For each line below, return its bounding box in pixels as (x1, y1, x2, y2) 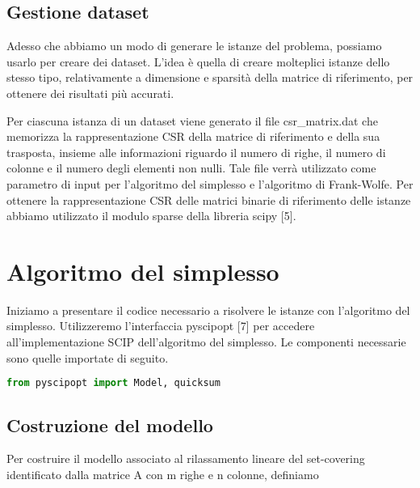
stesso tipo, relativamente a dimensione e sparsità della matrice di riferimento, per (6, 69, 414, 86)
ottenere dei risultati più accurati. (6, 84, 174, 101)
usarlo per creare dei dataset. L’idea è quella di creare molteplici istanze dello (6, 53, 390, 70)
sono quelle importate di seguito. (6, 349, 169, 366)
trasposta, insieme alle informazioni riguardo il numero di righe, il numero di (6, 143, 386, 160)
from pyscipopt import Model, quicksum (6, 377, 220, 389)
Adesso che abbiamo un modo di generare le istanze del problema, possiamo (6, 37, 382, 54)
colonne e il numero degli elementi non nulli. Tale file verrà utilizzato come (6, 159, 376, 176)
